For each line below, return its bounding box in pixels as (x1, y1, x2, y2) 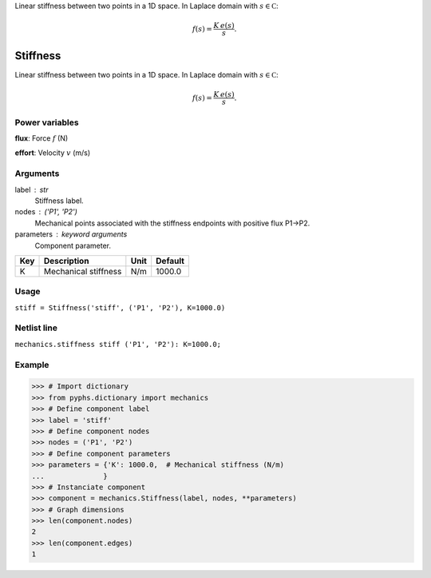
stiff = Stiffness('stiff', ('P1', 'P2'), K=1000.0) (14, 303, 226, 312)
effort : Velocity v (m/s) (14, 148, 91, 157)
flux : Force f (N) (14, 134, 69, 143)
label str (14, 185, 49, 194)
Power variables (14, 117, 79, 128)
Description (43, 255, 89, 266)
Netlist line (14, 322, 57, 333)
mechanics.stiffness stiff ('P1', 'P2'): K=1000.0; (14, 340, 222, 349)
